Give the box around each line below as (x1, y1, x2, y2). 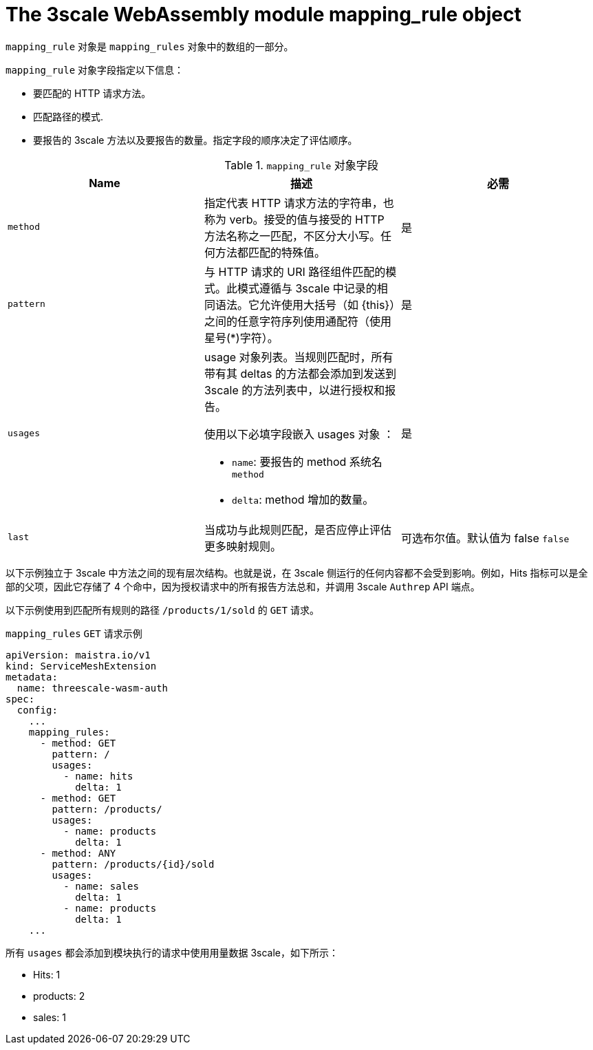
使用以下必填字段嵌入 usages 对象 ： (204, 427, 394, 441)
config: (17, 704, 58, 716)
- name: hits (63, 770, 133, 782)
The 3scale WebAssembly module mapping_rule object (6, 3, 521, 26)
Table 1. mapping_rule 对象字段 (224, 158, 378, 172)
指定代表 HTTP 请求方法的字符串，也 (204, 195, 394, 210)
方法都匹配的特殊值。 (215, 245, 325, 259)
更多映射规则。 (204, 539, 281, 553)
